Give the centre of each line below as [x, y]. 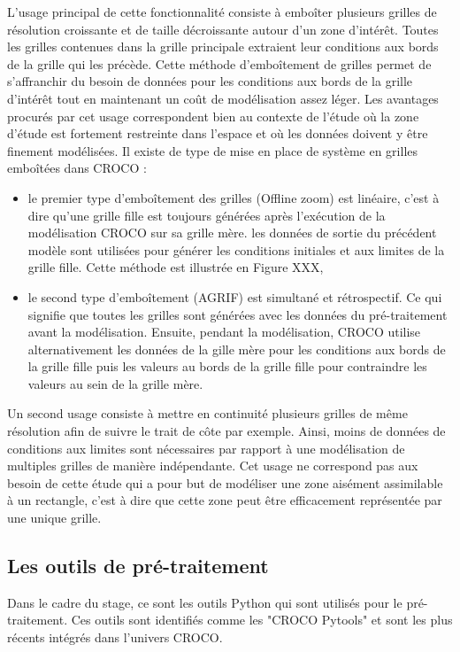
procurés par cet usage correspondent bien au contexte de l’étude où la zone [213, 116]
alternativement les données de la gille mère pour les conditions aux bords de [237, 349]
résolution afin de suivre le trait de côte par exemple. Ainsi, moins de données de [226, 431]
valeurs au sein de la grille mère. [115, 383]
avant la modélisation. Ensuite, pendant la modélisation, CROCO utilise [224, 332]
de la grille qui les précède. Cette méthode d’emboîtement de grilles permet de [219, 63]
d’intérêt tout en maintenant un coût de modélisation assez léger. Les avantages [223, 98]
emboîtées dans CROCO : [77, 168]
